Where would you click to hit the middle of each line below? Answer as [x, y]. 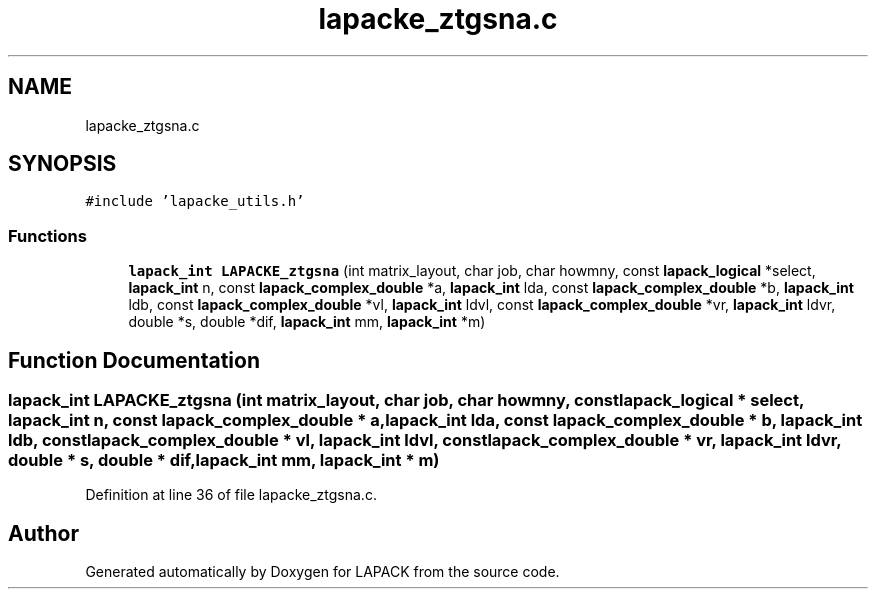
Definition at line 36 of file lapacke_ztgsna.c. [231, 495]
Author [43, 533]
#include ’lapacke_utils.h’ [195, 201]
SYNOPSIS [62, 164]
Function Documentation [134, 360]
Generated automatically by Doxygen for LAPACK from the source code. [322, 572]
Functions [47, 235]
